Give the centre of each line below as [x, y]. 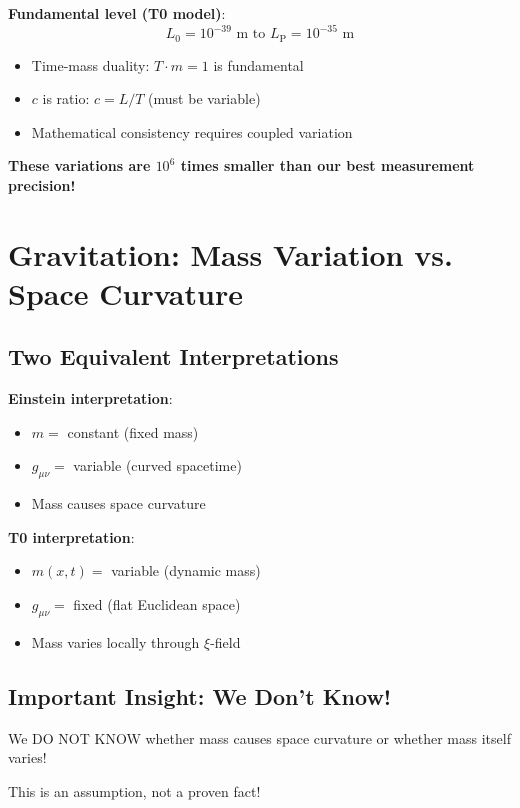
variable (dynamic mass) [186, 570]
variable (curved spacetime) [157, 465]
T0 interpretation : [71, 536]
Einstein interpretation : [90, 398]
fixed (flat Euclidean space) [157, 604]
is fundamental [258, 64]
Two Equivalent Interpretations [173, 356]
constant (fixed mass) [133, 431]
